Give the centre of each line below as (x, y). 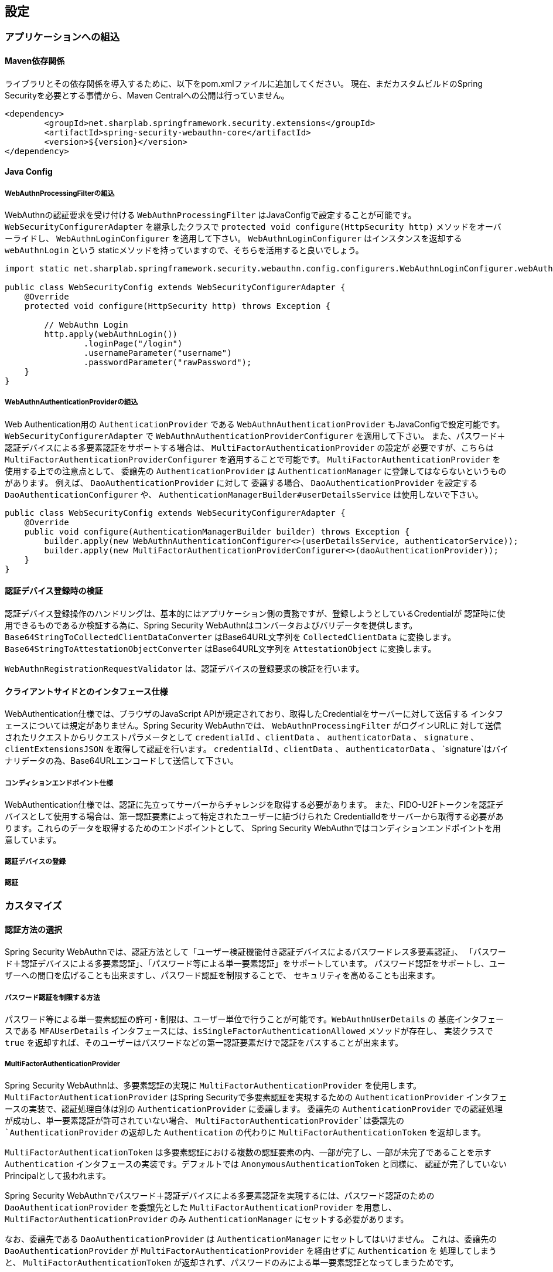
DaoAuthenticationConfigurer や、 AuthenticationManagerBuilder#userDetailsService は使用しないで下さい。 (244, 494)
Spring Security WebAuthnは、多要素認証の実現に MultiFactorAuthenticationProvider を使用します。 (213, 1085)
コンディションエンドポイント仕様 (59, 783)
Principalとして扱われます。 (58, 1175)
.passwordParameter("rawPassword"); (168, 363)
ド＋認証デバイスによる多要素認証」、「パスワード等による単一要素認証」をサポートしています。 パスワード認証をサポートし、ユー (255, 964)
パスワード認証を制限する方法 (52, 997)
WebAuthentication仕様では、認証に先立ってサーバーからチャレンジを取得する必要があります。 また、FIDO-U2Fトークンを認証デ (254, 805)
